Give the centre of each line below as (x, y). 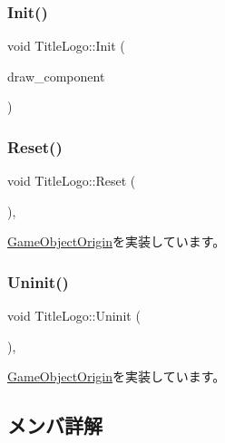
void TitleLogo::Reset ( (72, 181)
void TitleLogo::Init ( (66, 46)
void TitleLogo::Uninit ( (74, 316)
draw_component (56, 76)
